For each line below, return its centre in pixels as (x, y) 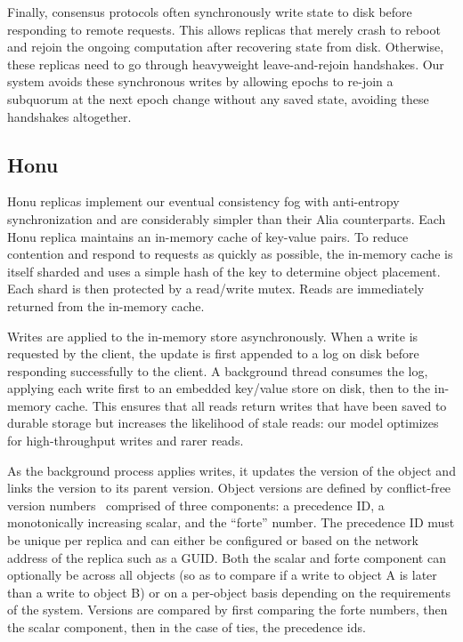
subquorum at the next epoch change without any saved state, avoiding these (218, 98)
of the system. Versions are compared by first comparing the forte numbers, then (227, 610)
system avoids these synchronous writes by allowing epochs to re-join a (200, 81)
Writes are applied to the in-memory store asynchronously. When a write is (213, 336)
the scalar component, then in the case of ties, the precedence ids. (187, 627)
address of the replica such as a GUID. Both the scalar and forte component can (227, 557)
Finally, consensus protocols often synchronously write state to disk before (210, 12)
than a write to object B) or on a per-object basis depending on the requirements (229, 592)
